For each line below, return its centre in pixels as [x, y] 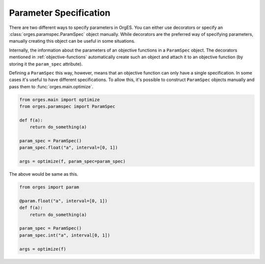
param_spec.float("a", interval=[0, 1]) [68, 148]
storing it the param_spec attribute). [46, 64]
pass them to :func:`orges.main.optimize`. [51, 86]
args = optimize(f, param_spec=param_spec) [73, 161]
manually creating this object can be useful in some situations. [72, 41]
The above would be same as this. [44, 174]
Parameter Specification [60, 13]
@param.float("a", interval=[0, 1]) [64, 201]
